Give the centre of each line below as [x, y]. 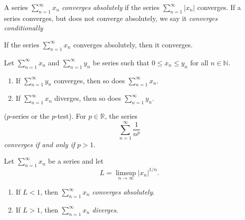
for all [199, 62]
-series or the [30, 116]
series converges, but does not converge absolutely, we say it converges [111, 18]
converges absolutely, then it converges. [133, 44]
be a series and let [76, 161]
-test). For [70, 116]
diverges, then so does [88, 98]
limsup [126, 173]
